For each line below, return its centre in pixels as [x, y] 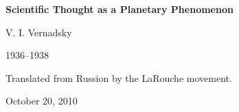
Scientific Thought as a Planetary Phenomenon [119, 9]
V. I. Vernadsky [39, 32]
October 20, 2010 [42, 101]
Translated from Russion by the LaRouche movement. [119, 78]
